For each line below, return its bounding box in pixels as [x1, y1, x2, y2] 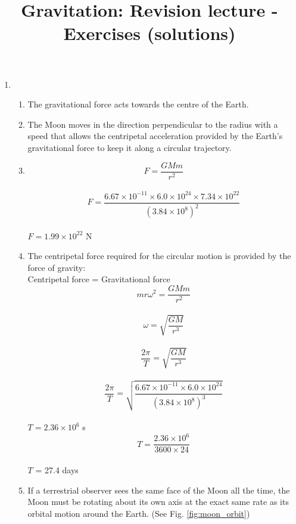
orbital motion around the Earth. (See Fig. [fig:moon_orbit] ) [27, 507, 250, 519]
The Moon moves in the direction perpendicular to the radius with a [27, 118, 278, 130]
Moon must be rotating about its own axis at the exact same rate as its [27, 495, 289, 508]
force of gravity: [27, 261, 86, 273]
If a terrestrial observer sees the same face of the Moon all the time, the [27, 483, 290, 496]
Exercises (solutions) [63, 21, 236, 45]
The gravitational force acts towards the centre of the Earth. [27, 98, 249, 110]
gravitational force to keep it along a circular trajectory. [27, 141, 232, 153]
